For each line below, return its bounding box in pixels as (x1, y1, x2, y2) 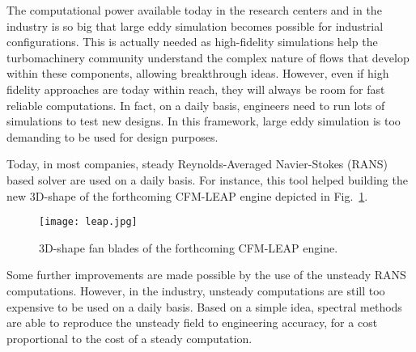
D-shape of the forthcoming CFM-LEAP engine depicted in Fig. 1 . (35, 187, 368, 204)
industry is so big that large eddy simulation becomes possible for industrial (6, 17, 384, 34)
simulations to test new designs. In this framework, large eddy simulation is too (6, 112, 401, 129)
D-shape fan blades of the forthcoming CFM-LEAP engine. (45, 239, 338, 256)
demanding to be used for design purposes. (6, 128, 219, 145)
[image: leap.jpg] (39, 216, 138, 228)
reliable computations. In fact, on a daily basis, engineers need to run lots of (6, 96, 385, 113)
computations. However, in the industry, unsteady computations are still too (6, 282, 385, 299)
